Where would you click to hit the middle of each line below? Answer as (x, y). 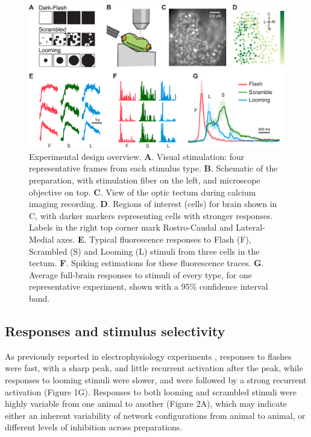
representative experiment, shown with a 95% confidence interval (149, 286)
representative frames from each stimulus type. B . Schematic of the (153, 168)
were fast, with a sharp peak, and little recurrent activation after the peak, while (154, 368)
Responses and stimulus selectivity (115, 330)
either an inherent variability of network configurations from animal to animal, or (155, 415)
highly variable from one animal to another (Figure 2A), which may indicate (146, 404)
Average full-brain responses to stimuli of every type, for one (140, 274)
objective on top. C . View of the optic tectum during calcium (143, 192)
